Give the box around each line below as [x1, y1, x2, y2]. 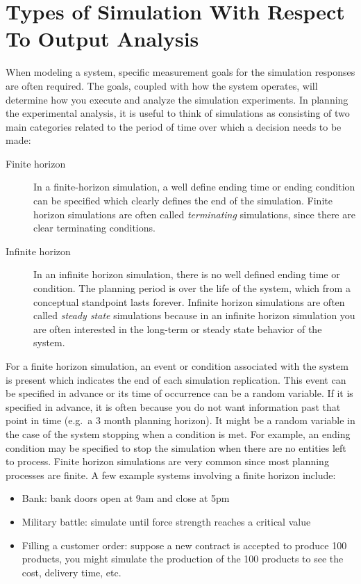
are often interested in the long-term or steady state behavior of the [33, 321, 322, 336]
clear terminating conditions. [33, 220, 156, 235]
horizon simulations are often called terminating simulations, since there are [33, 206, 355, 221]
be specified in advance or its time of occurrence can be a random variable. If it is [6, 386, 353, 400]
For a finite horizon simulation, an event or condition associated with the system [6, 359, 349, 373]
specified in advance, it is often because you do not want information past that [6, 399, 341, 414]
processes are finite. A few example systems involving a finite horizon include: [6, 467, 336, 482]
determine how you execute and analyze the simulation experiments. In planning [6, 92, 349, 106]
